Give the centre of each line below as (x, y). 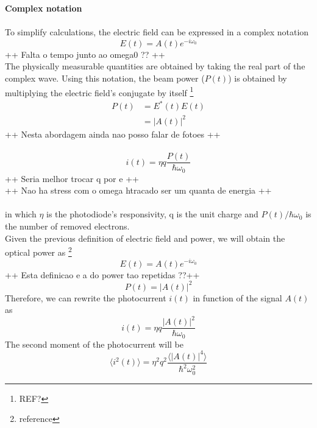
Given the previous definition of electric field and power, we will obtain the (145, 238)
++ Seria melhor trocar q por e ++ (72, 178)
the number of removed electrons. (67, 226)
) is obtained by (258, 78)
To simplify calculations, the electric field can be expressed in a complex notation (157, 32)
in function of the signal (237, 297)
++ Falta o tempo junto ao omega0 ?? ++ (85, 54)
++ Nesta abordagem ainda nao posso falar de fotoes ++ (113, 134)
